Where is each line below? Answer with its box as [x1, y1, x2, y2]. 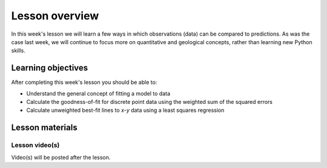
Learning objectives [11, 63, 88, 73]
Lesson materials [11, 123, 78, 133]
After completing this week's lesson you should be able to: [11, 79, 157, 86]
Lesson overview [11, 9, 99, 22]
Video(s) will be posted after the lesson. [11, 153, 111, 161]
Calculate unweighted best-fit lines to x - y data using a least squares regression [26, 106, 225, 114]
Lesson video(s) [11, 141, 60, 149]
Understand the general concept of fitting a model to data [26, 89, 171, 97]
